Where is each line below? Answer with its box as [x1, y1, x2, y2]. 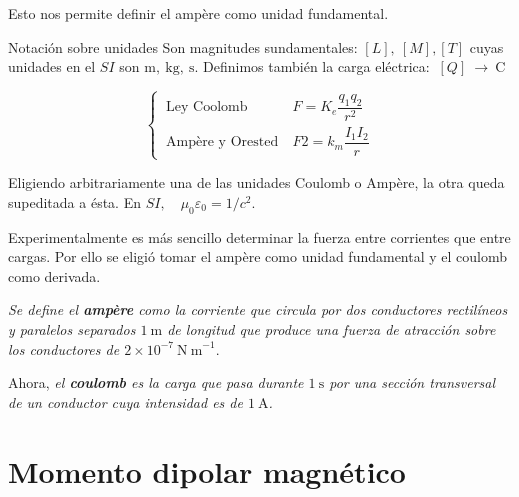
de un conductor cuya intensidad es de [8, 391, 243, 412]
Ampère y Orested [166, 135, 279, 150]
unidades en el [8, 56, 96, 77]
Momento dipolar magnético [8, 450, 406, 491]
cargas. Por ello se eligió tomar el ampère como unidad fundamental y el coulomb [8, 246, 508, 267]
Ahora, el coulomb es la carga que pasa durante [8, 372, 304, 393]
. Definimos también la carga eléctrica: [194, 56, 430, 77]
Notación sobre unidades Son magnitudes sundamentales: [8, 36, 358, 57]
